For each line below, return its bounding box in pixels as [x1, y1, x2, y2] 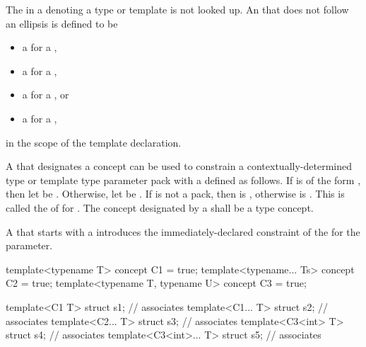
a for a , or [22, 87, 69, 102]
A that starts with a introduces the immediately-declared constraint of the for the [6, 224, 360, 239]
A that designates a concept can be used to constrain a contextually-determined [6, 159, 352, 173]
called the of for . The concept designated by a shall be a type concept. [6, 200, 314, 215]
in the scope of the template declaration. [6, 135, 182, 149]
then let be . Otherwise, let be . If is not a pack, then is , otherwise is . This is [6, 186, 345, 201]
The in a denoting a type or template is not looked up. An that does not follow [6, 2, 349, 16]
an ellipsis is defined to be [6, 16, 118, 30]
